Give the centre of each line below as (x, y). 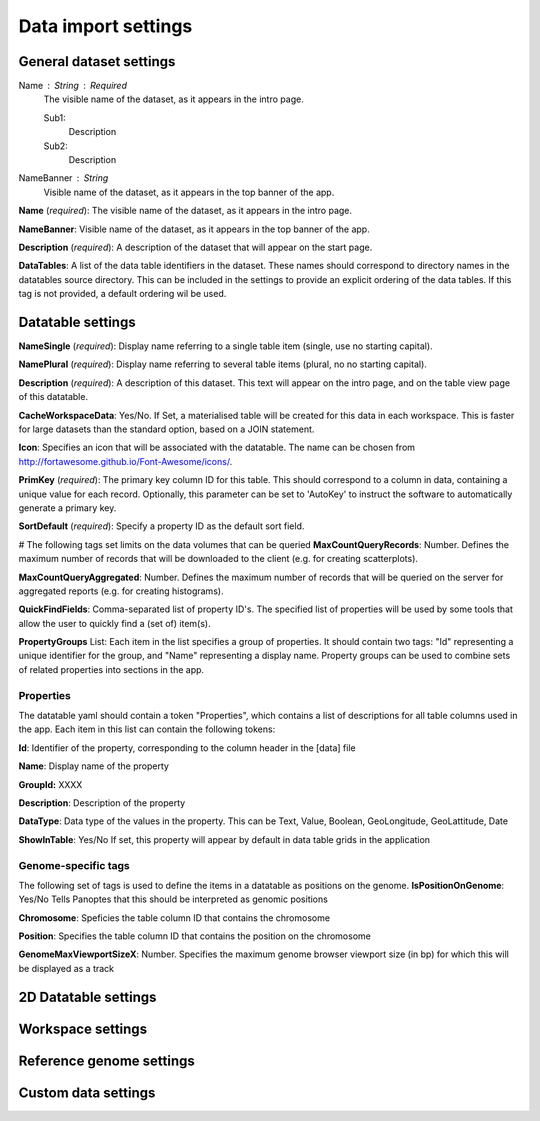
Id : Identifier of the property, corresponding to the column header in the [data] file (187, 747)
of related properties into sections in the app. (111, 669)
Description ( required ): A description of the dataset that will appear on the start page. (195, 247)
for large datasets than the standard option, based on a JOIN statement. (166, 429)
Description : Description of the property (102, 802)
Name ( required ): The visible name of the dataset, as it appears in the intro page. (185, 211)
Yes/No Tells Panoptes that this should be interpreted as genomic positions (173, 899)
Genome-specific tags (74, 865)
